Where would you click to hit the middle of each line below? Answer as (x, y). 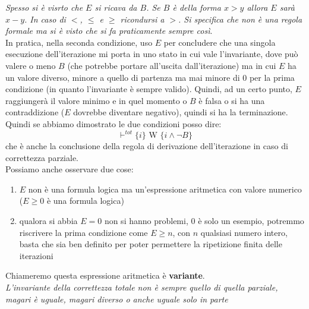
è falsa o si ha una (232, 100)
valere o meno (31, 65)
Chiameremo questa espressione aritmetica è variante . (105, 275)
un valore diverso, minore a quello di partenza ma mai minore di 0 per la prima (150, 77)
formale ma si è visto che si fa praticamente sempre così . (109, 31)
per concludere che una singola (220, 42)
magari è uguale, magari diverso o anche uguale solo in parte (117, 299)
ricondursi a (142, 19)
